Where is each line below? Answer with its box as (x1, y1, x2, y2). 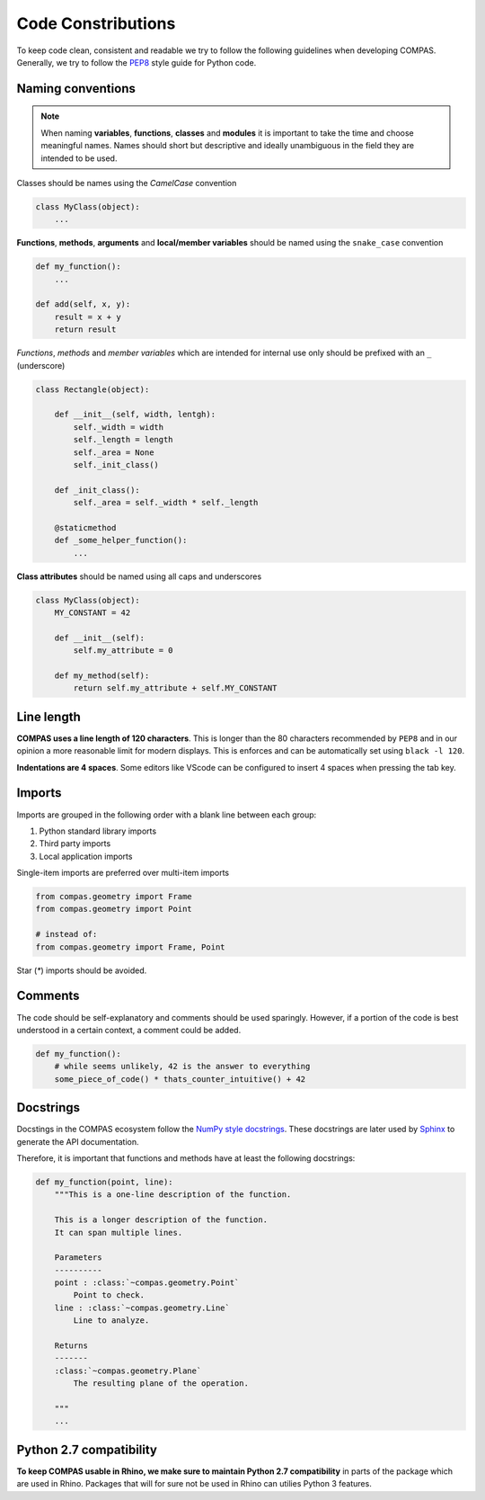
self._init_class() (73, 460, 159, 469)
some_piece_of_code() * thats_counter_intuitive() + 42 (54, 1074, 306, 1084)
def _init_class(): (54, 485, 141, 495)
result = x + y (54, 311, 121, 322)
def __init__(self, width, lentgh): (54, 409, 216, 420)
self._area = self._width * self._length (73, 497, 259, 508)
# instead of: (35, 929, 98, 940)
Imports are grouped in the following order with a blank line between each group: (16, 809, 317, 820)
